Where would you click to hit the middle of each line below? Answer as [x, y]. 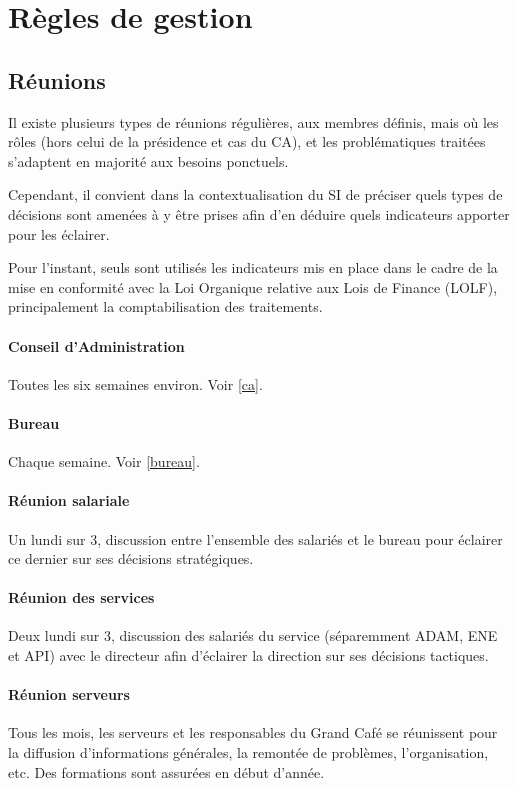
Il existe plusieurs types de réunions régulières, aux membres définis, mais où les [253, 121]
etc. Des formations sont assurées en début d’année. [166, 771]
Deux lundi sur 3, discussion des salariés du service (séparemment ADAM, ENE [253, 635]
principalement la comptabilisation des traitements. [165, 306]
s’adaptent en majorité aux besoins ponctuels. [148, 160]
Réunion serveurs [69, 694]
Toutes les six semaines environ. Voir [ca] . [135, 383]
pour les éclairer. [59, 233]
